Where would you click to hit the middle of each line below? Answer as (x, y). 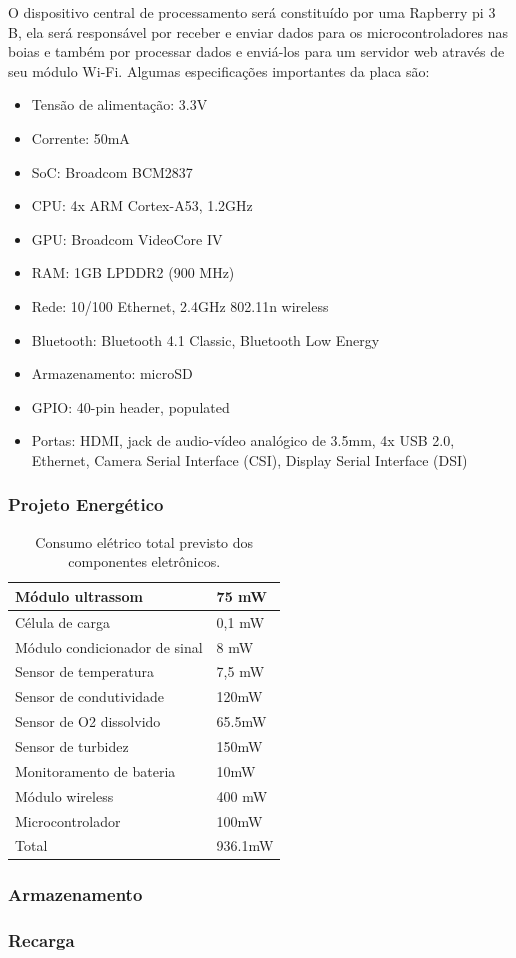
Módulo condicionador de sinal (109, 646)
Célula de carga (62, 621)
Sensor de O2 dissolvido (88, 721)
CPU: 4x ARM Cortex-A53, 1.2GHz (142, 205)
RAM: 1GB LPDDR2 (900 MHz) (133, 272)
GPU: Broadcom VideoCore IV (127, 238)
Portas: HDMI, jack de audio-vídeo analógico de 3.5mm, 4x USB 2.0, (243, 440)
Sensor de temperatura (85, 671)
